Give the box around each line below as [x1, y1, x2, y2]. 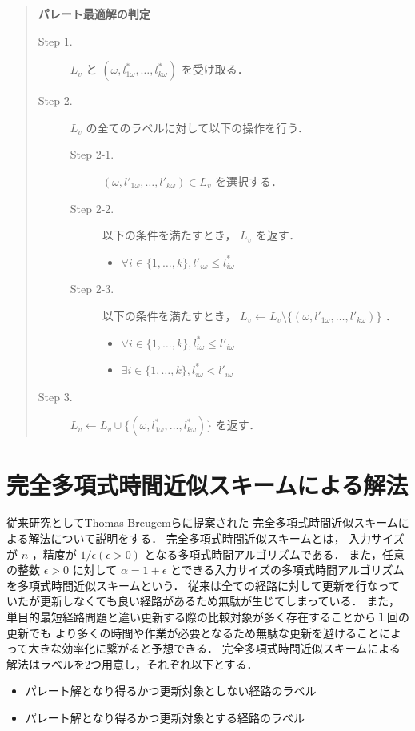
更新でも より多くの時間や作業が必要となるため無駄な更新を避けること [6, 624, 379, 641]
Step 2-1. [70, 146, 114, 163]
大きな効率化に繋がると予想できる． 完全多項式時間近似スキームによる [28, 640, 401, 657]
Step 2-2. [70, 199, 114, 216]
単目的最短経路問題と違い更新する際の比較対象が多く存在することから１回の [6, 608, 409, 625]
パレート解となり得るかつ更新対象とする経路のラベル [25, 709, 305, 725]
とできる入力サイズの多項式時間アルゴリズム [170, 561, 405, 578]
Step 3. [38, 388, 73, 404]
